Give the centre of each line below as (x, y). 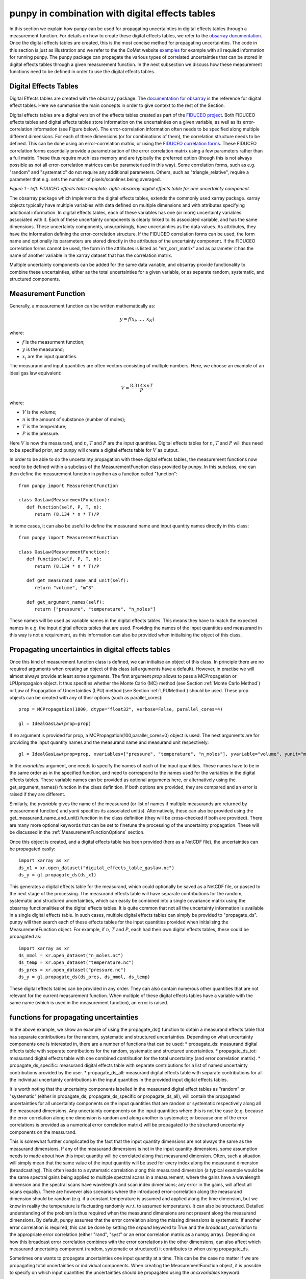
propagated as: (25, 937)
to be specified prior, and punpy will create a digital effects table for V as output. (94, 450)
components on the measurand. (43, 1132)
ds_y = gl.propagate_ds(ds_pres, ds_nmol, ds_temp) (84, 977)
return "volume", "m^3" (64, 588)
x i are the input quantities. (50, 357)
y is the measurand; (43, 349)
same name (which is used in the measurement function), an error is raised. (89, 1003)
